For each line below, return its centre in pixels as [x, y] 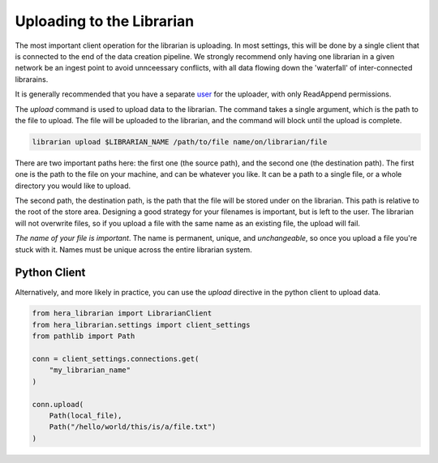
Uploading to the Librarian [105, 21]
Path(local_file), [86, 416]
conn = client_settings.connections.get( [116, 359]
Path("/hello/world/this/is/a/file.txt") [133, 427]
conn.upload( [58, 404]
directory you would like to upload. [73, 186]
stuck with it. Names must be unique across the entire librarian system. [134, 249]
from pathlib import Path [84, 336]
